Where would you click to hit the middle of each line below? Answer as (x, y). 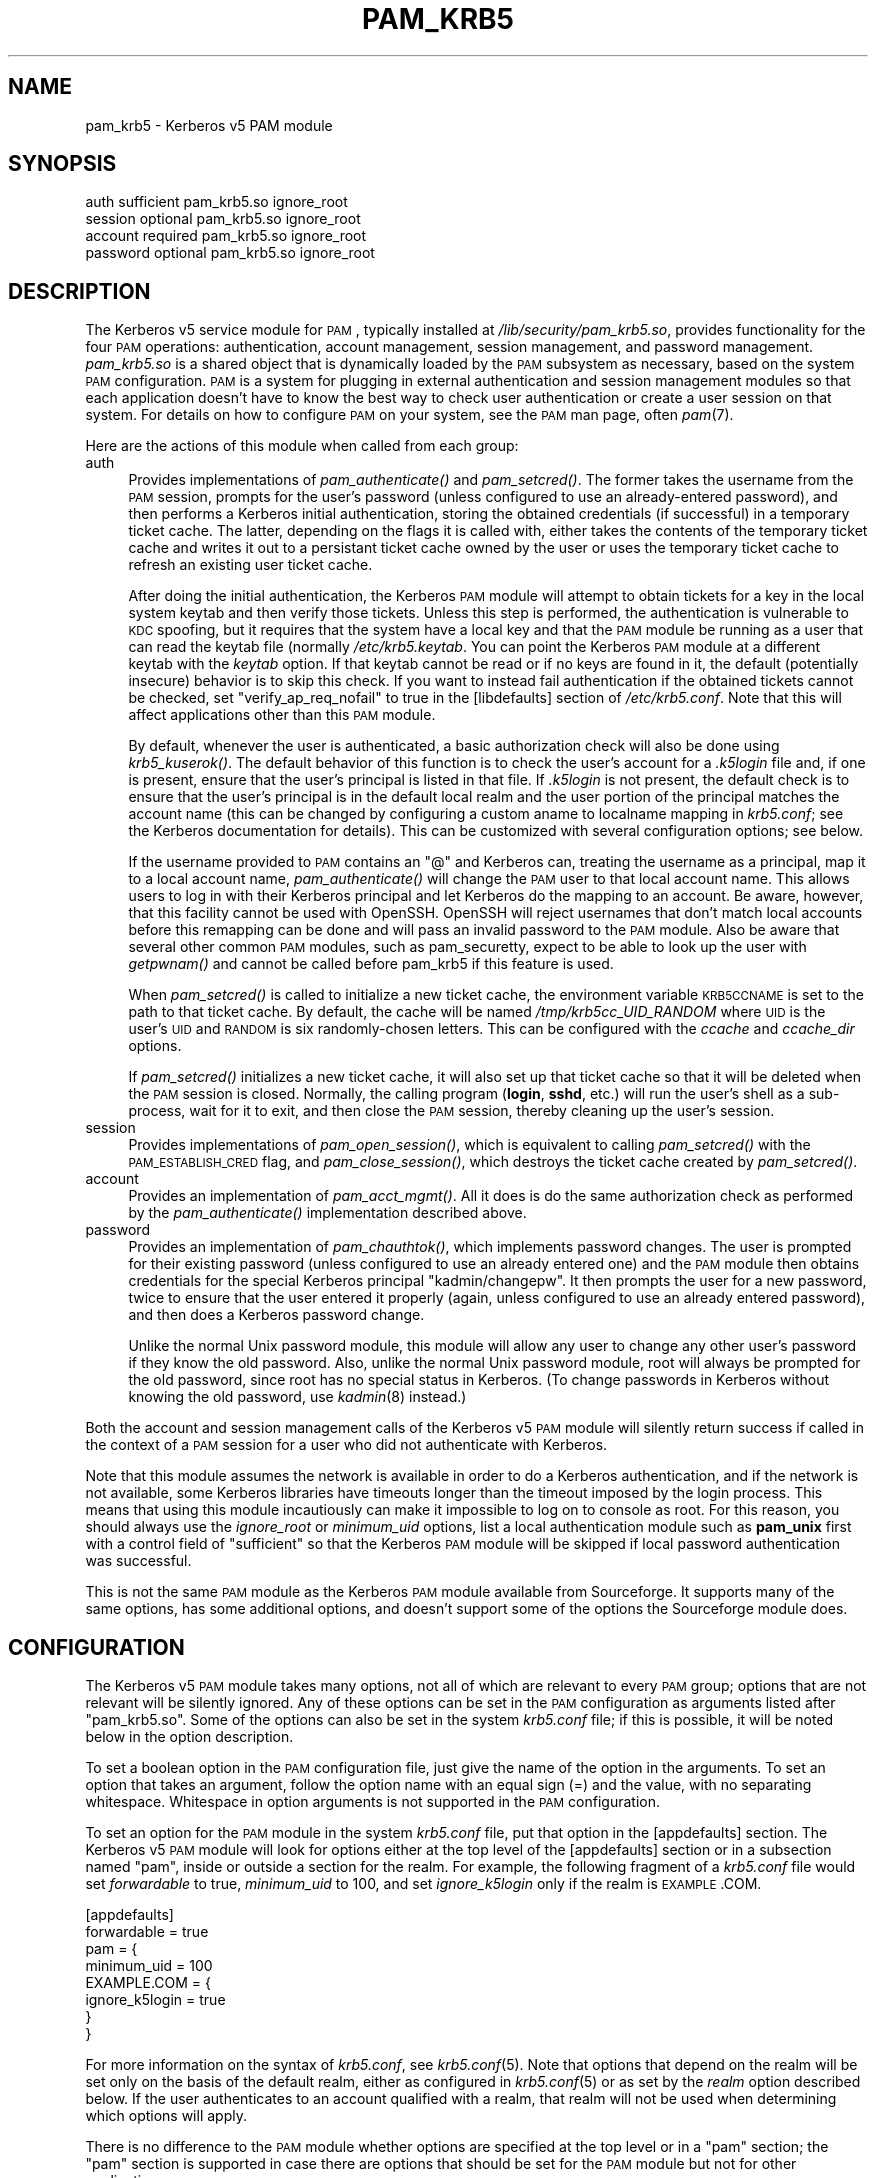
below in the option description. (189, 1737)
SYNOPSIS (62, 164)
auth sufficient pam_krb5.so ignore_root (216, 202)
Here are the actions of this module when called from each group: (302, 446)
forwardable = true (147, 1932)
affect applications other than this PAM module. (282, 715)
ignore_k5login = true (155, 2000)
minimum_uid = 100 (149, 1966)
